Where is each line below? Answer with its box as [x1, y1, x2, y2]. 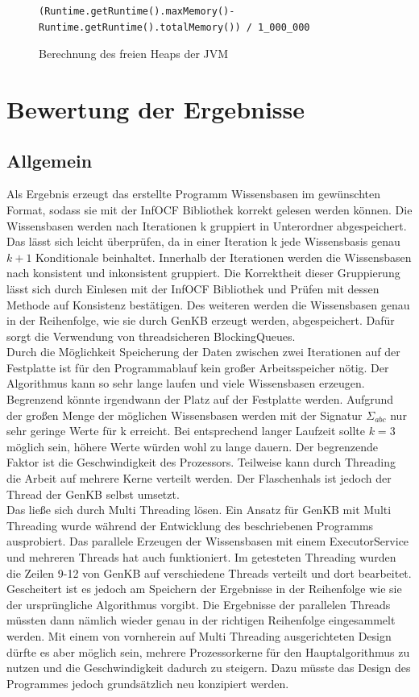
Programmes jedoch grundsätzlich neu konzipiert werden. [6, 674, 289, 691]
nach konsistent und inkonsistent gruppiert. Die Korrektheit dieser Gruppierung [6, 264, 400, 281]
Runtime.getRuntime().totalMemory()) [39, 21, 241, 33]
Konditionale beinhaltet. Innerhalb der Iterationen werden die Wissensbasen [35, 248, 412, 265]
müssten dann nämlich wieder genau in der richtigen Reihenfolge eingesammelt [6, 612, 396, 629]
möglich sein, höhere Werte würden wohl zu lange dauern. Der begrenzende [6, 438, 378, 454]
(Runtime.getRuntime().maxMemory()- [39, 6, 235, 17]
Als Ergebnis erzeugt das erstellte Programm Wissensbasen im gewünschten [6, 185, 381, 202]
